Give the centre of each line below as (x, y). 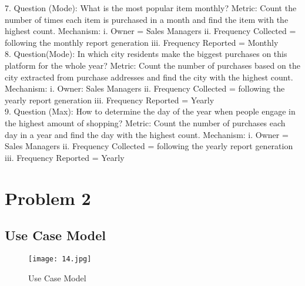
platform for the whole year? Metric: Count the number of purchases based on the (152, 65)
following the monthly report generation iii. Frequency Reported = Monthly (142, 42)
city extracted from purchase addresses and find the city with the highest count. (149, 77)
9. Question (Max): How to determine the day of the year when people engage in (150, 111)
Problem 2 (48, 198)
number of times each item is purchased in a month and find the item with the (147, 19)
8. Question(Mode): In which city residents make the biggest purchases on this (146, 54)
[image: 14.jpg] (60, 259)
